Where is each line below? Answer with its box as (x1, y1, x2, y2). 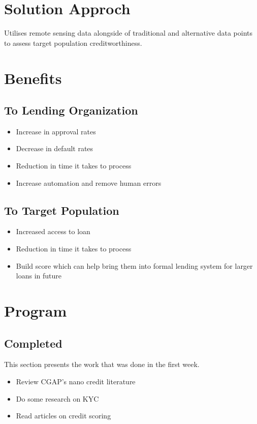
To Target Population (4, 202, 119, 218)
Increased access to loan (16, 226, 90, 237)
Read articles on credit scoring (16, 410, 111, 421)
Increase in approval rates (16, 126, 96, 136)
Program (4, 300, 67, 321)
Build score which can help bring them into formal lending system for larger (16, 260, 253, 271)
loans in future (16, 270, 61, 281)
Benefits (4, 67, 62, 88)
